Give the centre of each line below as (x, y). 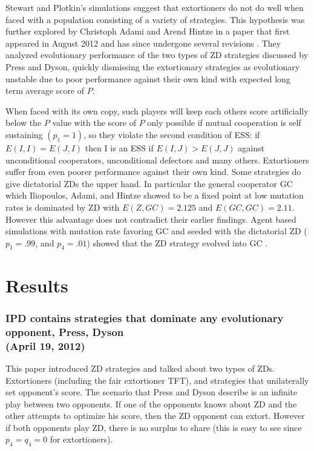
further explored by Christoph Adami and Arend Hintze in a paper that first (148, 31)
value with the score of (94, 123)
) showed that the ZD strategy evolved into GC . (177, 242)
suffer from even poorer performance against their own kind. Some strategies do (153, 172)
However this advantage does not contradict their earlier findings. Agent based (151, 219)
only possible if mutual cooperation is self (224, 123)
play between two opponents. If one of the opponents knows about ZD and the (151, 403)
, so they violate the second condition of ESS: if (172, 134)
